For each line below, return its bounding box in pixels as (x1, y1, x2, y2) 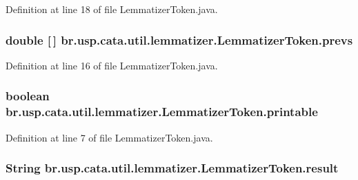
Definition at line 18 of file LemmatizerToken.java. (6, 2, 218, 16)
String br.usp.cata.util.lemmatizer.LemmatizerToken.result (6, 159, 339, 177)
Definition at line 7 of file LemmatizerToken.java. (6, 130, 213, 144)
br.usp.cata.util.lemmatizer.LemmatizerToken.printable (6, 103, 318, 120)
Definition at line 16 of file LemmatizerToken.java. (6, 58, 218, 72)
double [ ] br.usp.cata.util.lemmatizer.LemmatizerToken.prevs (6, 31, 353, 48)
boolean (6, 87, 50, 104)
